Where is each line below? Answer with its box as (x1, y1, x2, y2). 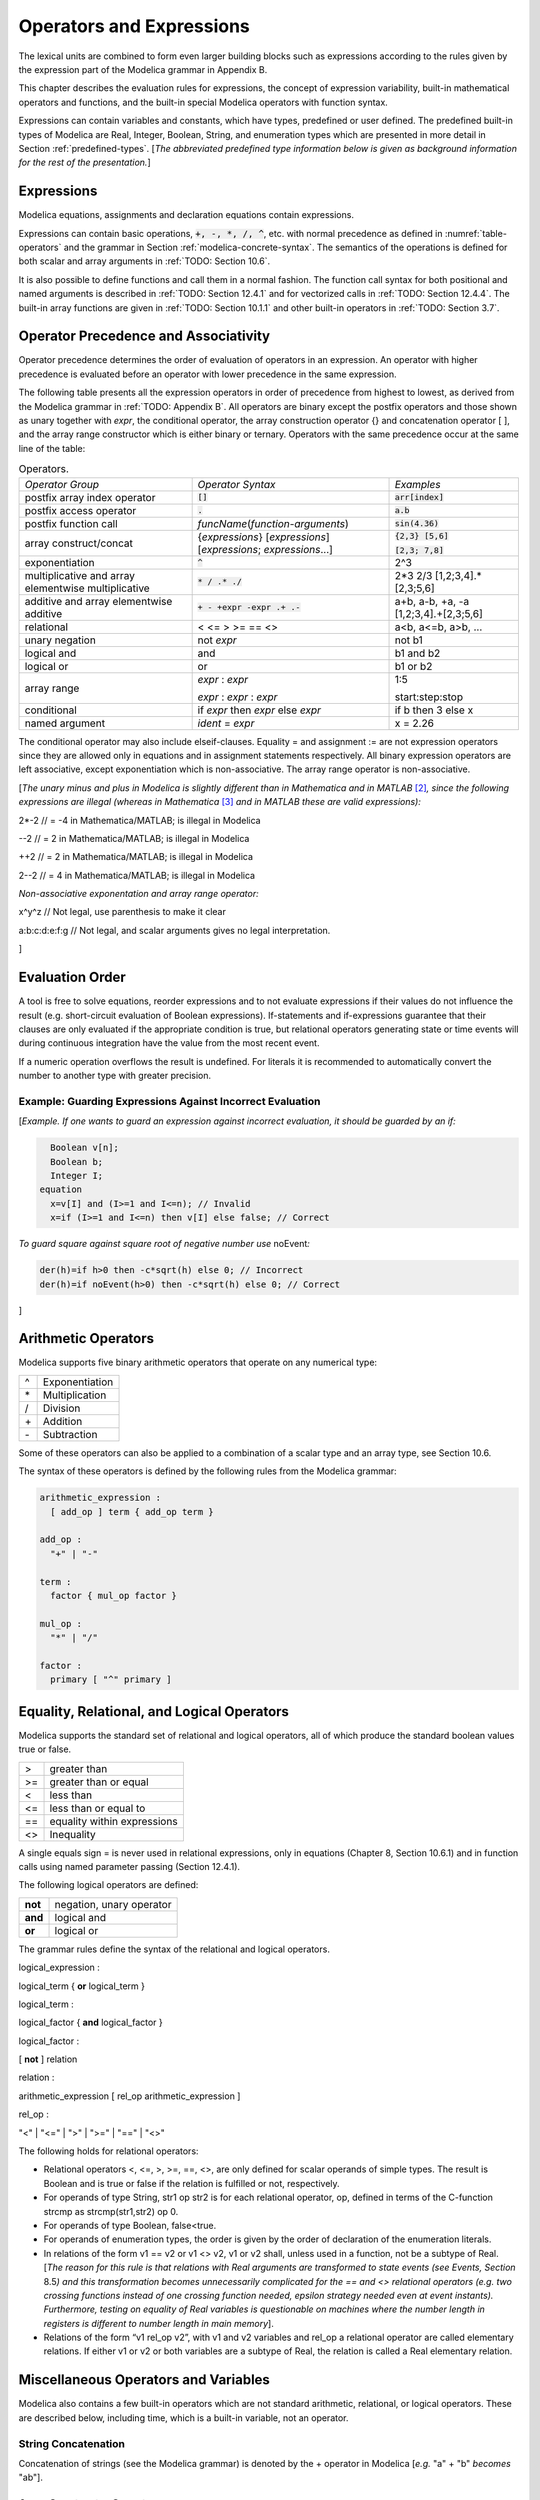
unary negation (24, 633, 97, 647)
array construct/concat (24, 536, 134, 550)
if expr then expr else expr (197, 703, 322, 717)
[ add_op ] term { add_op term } (50, 1506, 214, 1517)
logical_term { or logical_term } (18, 1980, 145, 1992)
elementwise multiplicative (24, 581, 150, 595)
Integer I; (50, 1170, 104, 1181)
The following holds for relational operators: (18, 2145, 199, 2157)
